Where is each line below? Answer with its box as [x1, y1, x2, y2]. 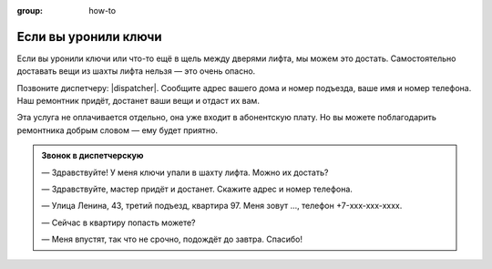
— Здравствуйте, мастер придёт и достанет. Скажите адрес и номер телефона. [41, 183, 353, 195]
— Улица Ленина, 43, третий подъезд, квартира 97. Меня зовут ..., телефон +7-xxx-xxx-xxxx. [41, 201, 403, 212]
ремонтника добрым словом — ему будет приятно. [16, 124, 219, 136]
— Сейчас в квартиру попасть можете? [41, 217, 196, 228]
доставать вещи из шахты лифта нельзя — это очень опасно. [16, 66, 256, 77]
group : [16, 5, 44, 16]
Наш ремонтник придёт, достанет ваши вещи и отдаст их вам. [16, 96, 260, 107]
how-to [88, 5, 117, 16]
